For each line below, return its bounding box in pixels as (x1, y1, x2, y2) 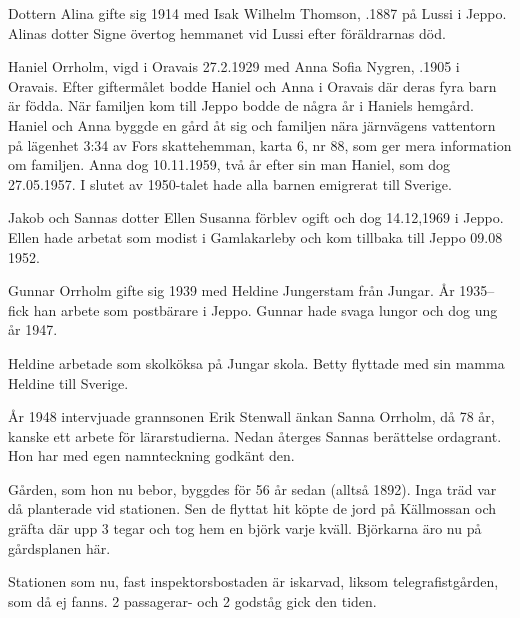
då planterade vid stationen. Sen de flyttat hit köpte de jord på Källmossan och (8, 498, 497, 519)
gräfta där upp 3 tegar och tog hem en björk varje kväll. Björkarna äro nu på (8, 518, 482, 539)
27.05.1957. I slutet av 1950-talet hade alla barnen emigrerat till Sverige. (8, 173, 452, 194)
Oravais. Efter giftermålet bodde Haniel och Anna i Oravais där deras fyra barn (8, 75, 497, 96)
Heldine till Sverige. (8, 372, 129, 393)
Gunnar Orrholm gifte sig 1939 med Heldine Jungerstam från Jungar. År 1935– (8, 280, 495, 301)
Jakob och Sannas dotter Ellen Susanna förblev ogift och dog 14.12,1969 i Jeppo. (8, 207, 504, 228)
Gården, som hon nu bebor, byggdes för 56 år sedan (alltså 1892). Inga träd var (8, 478, 497, 499)
